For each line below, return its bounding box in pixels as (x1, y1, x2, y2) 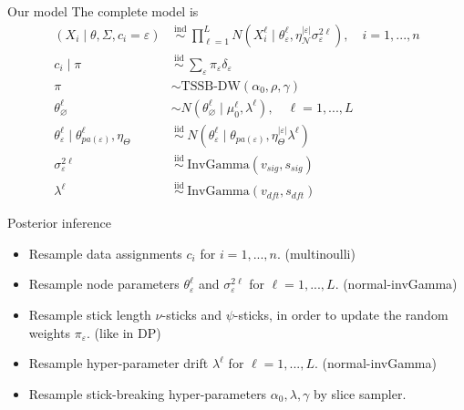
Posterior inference (7, 213, 111, 232)
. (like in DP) (86, 323, 161, 342)
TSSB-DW (180, 79, 241, 93)
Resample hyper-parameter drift (28, 354, 209, 373)
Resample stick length (28, 305, 151, 324)
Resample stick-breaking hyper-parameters (28, 384, 267, 403)
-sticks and (161, 305, 222, 324)
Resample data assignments (28, 243, 182, 262)
